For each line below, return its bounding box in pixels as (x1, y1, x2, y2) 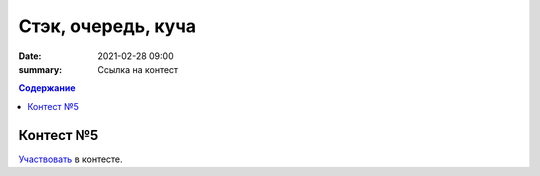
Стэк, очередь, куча (18, 15, 197, 37)
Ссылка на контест (97, 63, 179, 75)
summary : (18, 63, 63, 75)
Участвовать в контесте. (18, 153, 124, 165)
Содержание (18, 82, 76, 94)
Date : (18, 50, 42, 62)
